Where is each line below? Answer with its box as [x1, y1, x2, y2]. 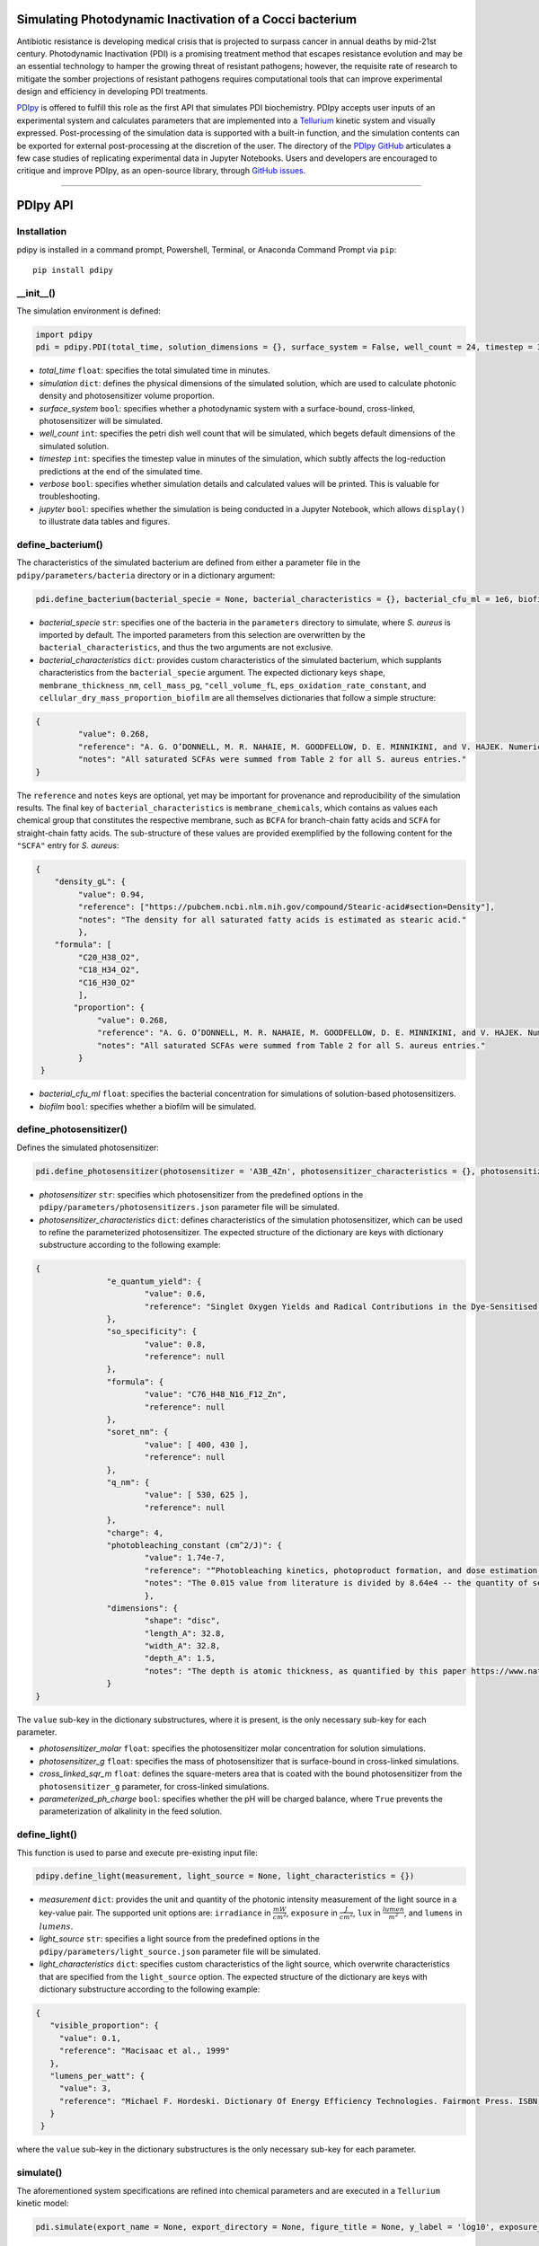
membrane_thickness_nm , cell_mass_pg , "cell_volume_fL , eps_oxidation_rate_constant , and [39, 679, 427, 691]
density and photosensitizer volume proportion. [39, 391, 215, 402]
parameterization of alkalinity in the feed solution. [39, 1806, 223, 1817]
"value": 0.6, [144, 1289, 207, 1299]
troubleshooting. [39, 491, 101, 502]
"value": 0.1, [58, 2033, 121, 2043]
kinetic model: [16, 2197, 69, 2208]
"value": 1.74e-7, [144, 1552, 225, 1563]
